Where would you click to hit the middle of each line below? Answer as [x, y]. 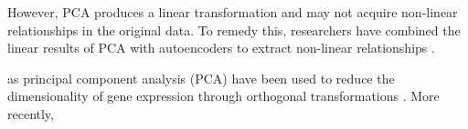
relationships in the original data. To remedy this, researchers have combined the [234, 30]
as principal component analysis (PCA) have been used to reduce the [201, 78]
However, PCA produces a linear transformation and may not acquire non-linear [233, 12]
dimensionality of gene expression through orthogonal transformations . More [223, 96]
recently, [31, 113]
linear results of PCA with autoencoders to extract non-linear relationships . [221, 48]
